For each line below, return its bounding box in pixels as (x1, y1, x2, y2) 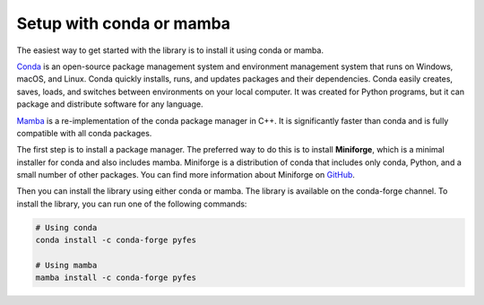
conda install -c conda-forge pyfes (35, 235, 197, 246)
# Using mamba (35, 260, 98, 270)
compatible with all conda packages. (16, 127, 152, 138)
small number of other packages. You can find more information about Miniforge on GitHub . (16, 170, 356, 180)
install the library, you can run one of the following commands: (16, 198, 247, 209)
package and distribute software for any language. (16, 99, 203, 109)
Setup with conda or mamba (16, 13, 231, 33)
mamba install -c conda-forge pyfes (35, 273, 197, 283)
